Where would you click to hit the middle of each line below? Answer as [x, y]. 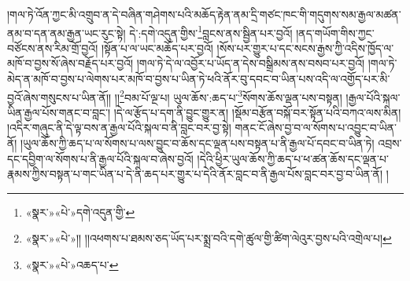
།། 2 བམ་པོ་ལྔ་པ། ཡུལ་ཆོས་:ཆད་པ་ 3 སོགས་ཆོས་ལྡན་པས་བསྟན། [228, 96]
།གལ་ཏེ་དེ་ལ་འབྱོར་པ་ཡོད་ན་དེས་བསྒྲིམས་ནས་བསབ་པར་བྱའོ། [251, 63]
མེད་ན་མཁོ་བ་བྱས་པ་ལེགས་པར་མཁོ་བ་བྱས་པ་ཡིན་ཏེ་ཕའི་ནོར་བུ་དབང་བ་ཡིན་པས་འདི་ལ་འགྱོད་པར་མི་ [199, 79]
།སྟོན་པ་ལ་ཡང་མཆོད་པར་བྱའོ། [157, 47]
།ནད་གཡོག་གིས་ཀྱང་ [335, 33]
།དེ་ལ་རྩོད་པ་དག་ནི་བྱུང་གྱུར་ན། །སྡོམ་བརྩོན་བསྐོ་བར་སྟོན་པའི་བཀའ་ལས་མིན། [257, 112]
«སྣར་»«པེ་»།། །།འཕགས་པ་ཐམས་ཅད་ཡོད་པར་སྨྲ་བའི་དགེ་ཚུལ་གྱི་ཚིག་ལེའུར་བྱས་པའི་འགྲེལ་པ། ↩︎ [209, 238]
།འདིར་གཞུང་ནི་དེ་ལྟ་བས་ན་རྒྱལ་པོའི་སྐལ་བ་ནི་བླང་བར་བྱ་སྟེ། [119, 128]
